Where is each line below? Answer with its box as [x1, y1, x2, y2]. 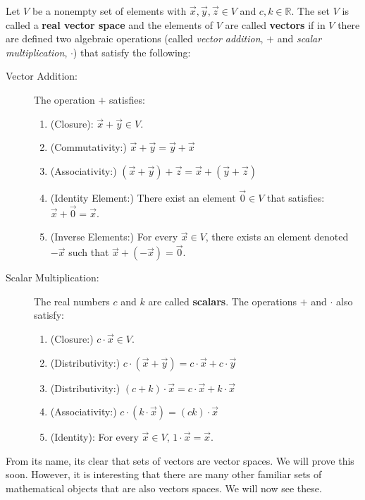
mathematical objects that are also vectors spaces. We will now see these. [6, 480, 322, 495]
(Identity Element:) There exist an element [50, 190, 236, 205]
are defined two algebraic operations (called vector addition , [6, 31, 264, 46]
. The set [291, 4, 330, 18]
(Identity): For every [50, 429, 139, 444]
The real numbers [34, 293, 110, 308]
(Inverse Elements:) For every [50, 229, 178, 244]
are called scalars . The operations [148, 293, 297, 308]
